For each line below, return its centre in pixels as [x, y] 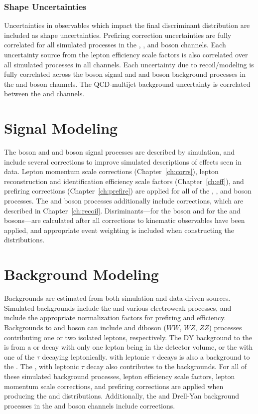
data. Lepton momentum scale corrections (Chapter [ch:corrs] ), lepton [111, 171]
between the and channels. [44, 94]
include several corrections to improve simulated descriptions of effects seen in [123, 161]
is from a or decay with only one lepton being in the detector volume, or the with [129, 347]
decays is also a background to [203, 356]
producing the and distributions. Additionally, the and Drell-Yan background [122, 396]
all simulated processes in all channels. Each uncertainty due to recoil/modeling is [129, 64]
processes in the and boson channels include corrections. [90, 405]
